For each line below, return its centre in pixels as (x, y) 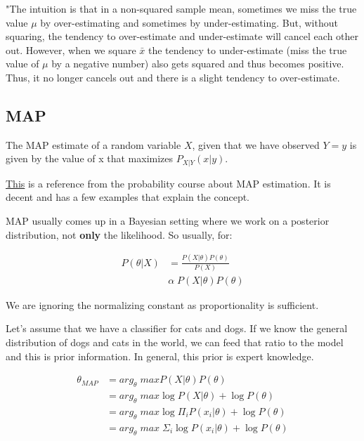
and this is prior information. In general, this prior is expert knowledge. (160, 356)
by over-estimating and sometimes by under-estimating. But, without (189, 22)
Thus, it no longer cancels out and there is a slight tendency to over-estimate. (173, 77)
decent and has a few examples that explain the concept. (128, 197)
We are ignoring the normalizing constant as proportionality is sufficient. (162, 304)
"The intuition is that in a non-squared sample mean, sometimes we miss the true (181, 8)
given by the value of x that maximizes (90, 158)
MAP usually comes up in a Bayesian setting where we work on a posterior (168, 220)
